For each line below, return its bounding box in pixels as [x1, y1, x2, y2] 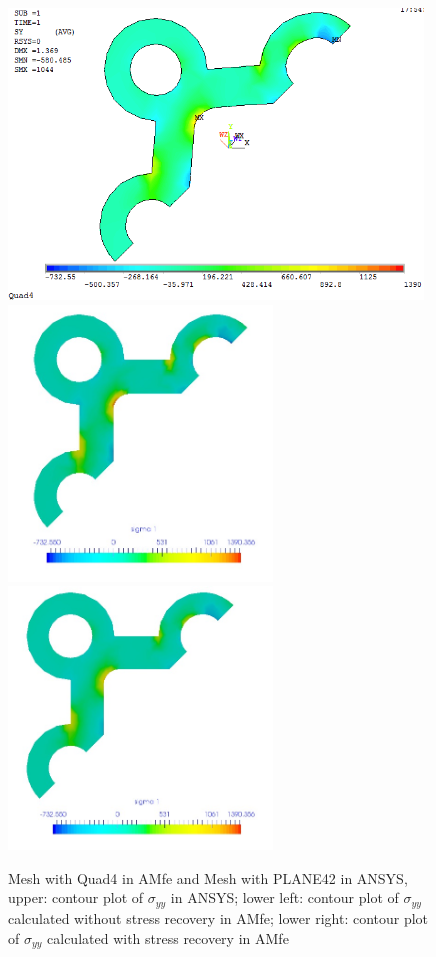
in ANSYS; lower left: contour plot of [170, 887, 399, 908]
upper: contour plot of [8, 887, 144, 908]
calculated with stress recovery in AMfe [47, 927, 289, 948]
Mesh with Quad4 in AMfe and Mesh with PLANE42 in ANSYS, [8, 867, 408, 888]
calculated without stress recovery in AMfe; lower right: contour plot [8, 907, 429, 928]
